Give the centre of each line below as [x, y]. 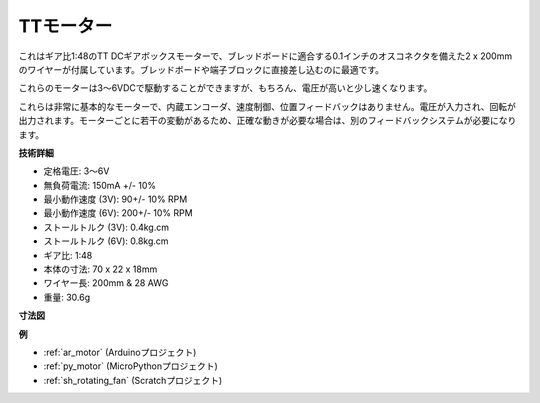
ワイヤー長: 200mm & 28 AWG [106, 283]
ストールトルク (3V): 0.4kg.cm [106, 227]
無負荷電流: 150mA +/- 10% [100, 185]
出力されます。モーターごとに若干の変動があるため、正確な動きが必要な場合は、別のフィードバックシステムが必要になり [267, 121]
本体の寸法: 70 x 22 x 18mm [100, 269]
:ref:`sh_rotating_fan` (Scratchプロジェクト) [133, 380]
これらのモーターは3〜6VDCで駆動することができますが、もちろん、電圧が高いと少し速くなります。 [225, 88]
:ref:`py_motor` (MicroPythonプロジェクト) [131, 366]
